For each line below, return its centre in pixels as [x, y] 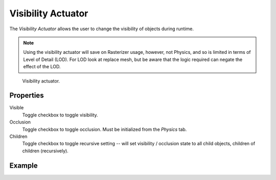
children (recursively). [45, 151]
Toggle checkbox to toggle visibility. [60, 115]
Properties [27, 96]
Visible [17, 108]
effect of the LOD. [42, 67]
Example [24, 165]
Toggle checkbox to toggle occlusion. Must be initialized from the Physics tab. [105, 129]
